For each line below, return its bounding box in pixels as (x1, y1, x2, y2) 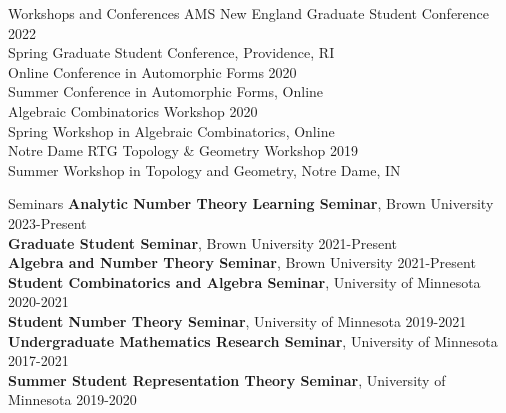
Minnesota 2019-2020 (8, 389, 137, 410)
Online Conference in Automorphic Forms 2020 (8, 61, 297, 82)
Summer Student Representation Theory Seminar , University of (8, 369, 446, 390)
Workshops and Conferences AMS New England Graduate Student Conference (8, 3, 490, 23)
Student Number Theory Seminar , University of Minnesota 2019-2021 (8, 310, 467, 331)
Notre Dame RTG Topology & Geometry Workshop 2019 (8, 140, 359, 161)
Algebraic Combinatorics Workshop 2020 (8, 100, 258, 121)
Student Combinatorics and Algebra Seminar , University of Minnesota (8, 271, 481, 292)
